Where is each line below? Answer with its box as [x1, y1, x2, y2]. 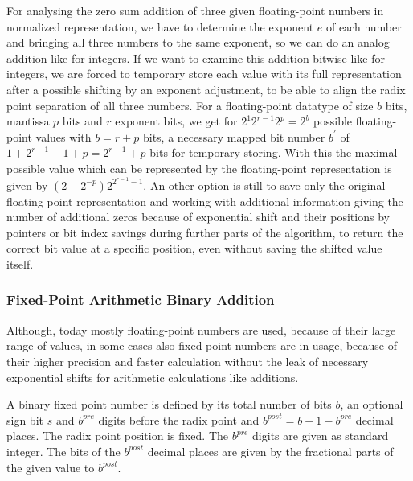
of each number [325, 18, 402, 35]
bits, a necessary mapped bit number [142, 128, 325, 145]
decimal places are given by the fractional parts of [147, 442, 394, 459]
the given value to [6, 458, 95, 475]
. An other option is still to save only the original [143, 176, 386, 193]
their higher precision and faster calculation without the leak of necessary [6, 352, 369, 369]
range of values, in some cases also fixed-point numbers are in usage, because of [6, 337, 398, 354]
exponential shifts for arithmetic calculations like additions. [6, 368, 299, 385]
